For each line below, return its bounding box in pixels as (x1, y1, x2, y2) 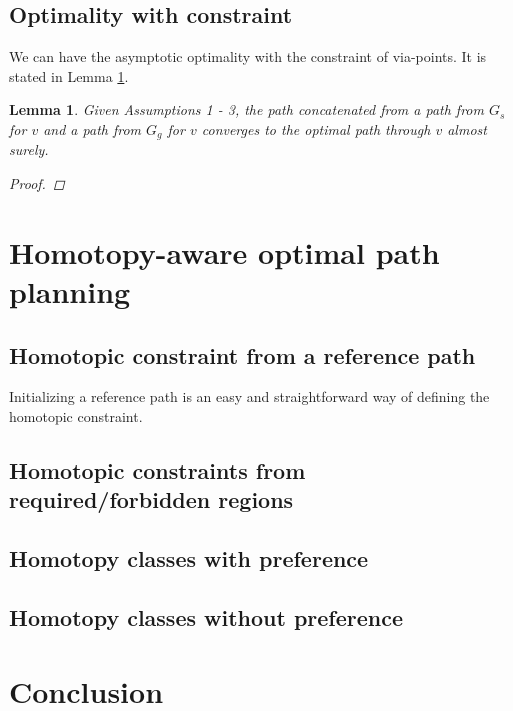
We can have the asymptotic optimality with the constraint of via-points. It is (9, 46, 487, 67)
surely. (9, 139, 49, 160)
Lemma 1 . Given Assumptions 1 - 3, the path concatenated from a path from (9, 99, 484, 120)
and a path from (43, 118, 142, 139)
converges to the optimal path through (201, 118, 431, 139)
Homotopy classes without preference (9, 601, 404, 632)
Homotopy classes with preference (9, 543, 369, 574)
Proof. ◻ (9, 173, 65, 194)
